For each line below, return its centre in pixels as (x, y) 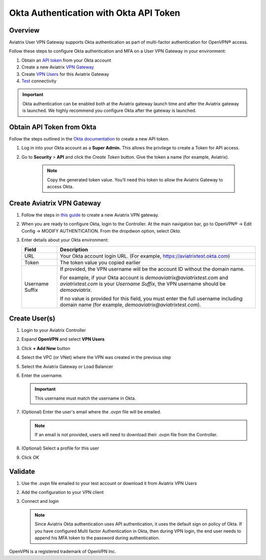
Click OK (30, 457)
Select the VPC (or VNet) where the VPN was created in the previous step (96, 357)
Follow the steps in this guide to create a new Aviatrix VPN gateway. (90, 215)
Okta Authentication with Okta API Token (95, 13)
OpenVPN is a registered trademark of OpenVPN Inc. (63, 552)
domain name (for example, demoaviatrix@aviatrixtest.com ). (131, 305)
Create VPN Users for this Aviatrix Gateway (65, 74)
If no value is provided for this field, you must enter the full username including (151, 298)
